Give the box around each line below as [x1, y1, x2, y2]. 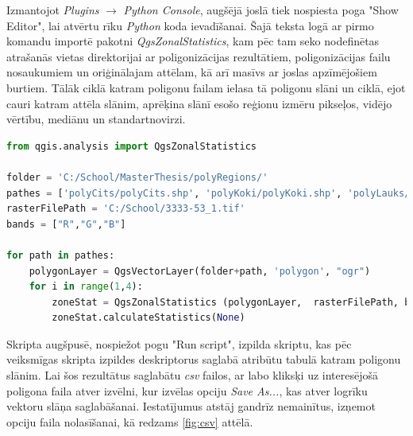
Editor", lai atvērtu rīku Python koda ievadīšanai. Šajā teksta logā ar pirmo [6, 17, 374, 33]
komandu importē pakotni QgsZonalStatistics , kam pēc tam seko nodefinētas [6, 33, 380, 49]
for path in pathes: [6, 249, 115, 261]
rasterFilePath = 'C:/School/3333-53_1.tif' [6, 203, 245, 215]
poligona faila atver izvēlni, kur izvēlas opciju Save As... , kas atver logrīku [6, 382, 368, 399]
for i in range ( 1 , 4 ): [29, 281, 143, 293]
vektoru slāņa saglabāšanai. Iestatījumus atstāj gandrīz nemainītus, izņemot [6, 398, 376, 415]
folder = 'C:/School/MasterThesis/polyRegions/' [6, 171, 268, 183]
